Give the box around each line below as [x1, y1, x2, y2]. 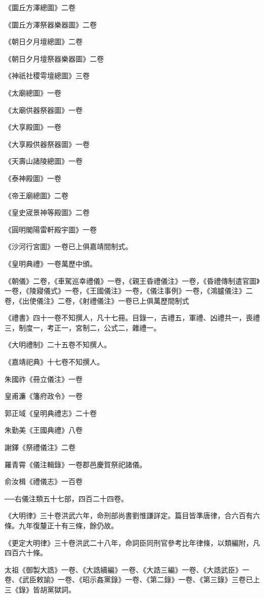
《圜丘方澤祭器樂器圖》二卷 [5, 19, 97, 29]
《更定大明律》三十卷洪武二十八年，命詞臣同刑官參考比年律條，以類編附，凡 [5, 537, 260, 548]
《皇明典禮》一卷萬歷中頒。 [5, 258, 97, 268]
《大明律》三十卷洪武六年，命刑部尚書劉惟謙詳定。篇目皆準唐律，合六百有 [5, 510, 253, 521]
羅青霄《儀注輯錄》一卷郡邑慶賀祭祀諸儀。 [5, 459, 146, 469]
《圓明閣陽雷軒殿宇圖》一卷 [5, 224, 97, 234]
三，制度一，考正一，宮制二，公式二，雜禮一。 [5, 322, 161, 333]
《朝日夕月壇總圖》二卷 [5, 36, 83, 47]
